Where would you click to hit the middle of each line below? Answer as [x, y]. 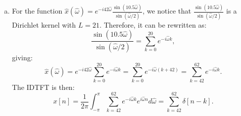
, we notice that [167, 11]
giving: [22, 57]
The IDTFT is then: [43, 87]
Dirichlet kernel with [44, 24]
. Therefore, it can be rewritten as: [153, 24]
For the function [37, 11]
